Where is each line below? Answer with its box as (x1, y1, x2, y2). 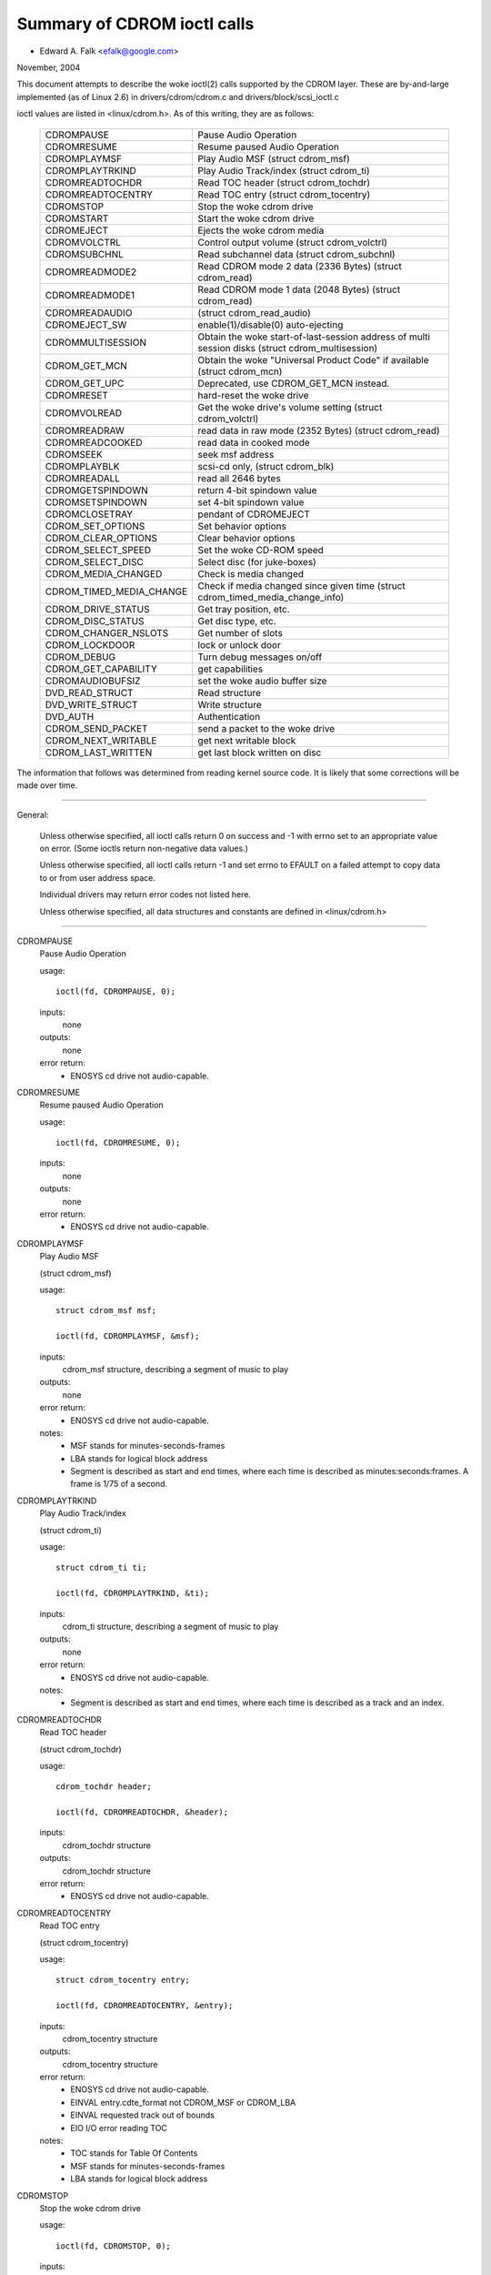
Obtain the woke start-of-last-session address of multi (197, 330, 431, 343)
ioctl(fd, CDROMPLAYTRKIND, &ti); (55, 1588, 209, 1599)
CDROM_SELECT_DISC (45, 555, 145, 568)
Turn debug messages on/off (197, 651, 323, 663)
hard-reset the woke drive (197, 389, 309, 401)
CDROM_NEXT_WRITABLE (45, 733, 157, 746)
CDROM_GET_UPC (45, 377, 125, 389)
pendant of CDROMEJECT (197, 508, 311, 521)
